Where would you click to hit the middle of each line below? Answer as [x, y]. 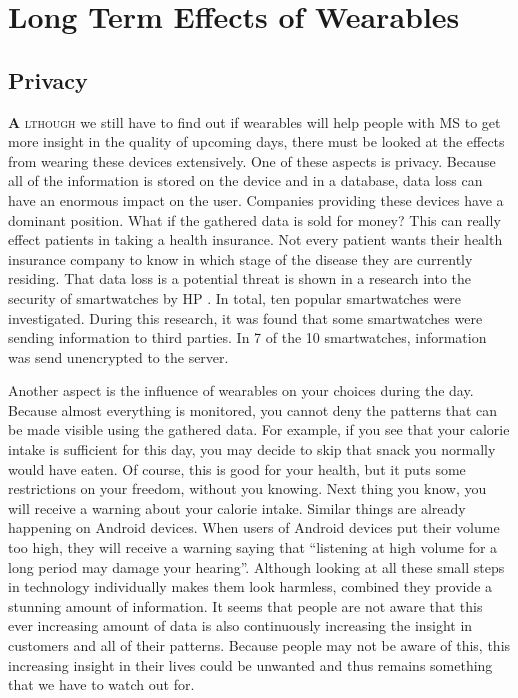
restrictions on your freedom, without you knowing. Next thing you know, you [247, 488]
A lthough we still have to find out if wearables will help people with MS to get [254, 121]
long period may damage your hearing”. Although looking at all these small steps [256, 566]
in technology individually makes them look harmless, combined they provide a [250, 586]
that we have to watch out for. [101, 684]
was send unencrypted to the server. [118, 356]
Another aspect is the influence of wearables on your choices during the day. [241, 390]
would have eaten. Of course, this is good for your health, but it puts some [237, 468]
